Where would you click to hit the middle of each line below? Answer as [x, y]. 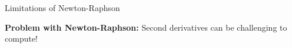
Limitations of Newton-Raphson [62, 8]
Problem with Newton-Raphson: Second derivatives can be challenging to [146, 27]
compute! [21, 38]
